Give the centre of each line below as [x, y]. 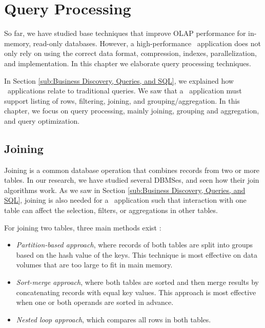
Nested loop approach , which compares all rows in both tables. [114, 319]
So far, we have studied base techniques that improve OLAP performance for [125, 33]
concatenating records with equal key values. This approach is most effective [136, 292]
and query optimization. [42, 120]
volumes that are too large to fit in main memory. [94, 265]
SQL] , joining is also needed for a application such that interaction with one [125, 200]
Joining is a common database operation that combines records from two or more [132, 170]
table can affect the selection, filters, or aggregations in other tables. [111, 210]
